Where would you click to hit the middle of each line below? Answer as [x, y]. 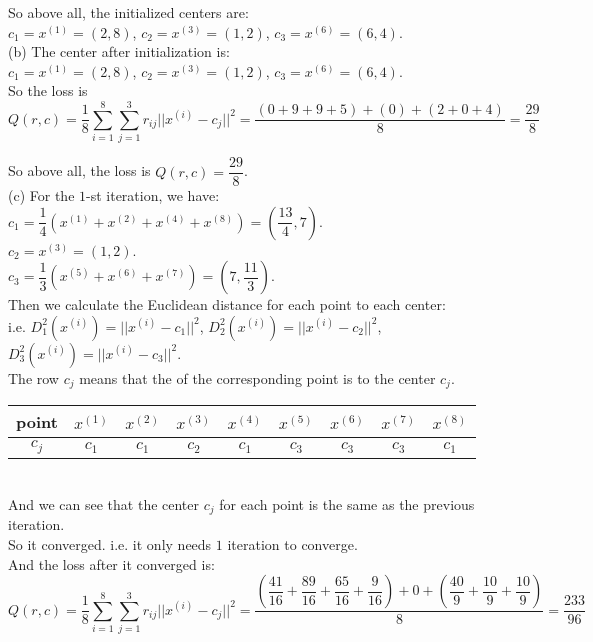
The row [33, 377]
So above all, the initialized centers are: [128, 12]
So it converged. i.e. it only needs [110, 543]
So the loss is [48, 90]
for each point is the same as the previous [347, 503]
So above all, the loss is [79, 170]
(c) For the [41, 195]
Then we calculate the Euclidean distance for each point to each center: [227, 304]
